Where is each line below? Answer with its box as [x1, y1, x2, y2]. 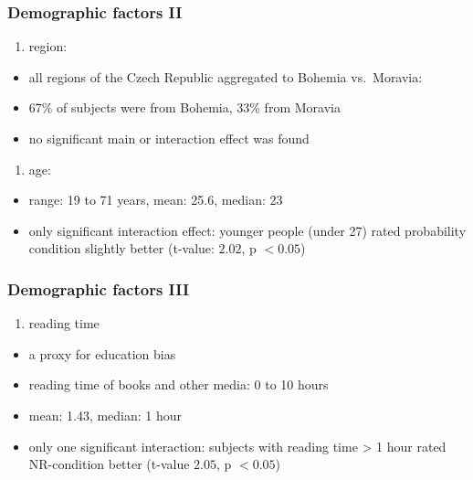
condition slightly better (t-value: [28, 239, 215, 258]
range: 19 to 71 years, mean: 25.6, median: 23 [28, 190, 283, 209]
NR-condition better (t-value [28, 454, 190, 474]
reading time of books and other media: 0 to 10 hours [28, 375, 329, 394]
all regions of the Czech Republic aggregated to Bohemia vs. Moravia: [28, 67, 423, 86]
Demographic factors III [7, 277, 190, 300]
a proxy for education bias [28, 344, 176, 363]
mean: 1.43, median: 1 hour [28, 405, 183, 424]
